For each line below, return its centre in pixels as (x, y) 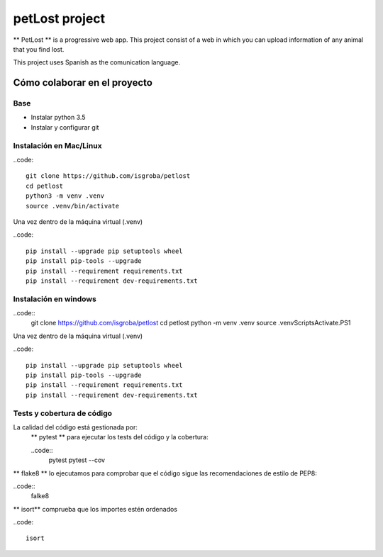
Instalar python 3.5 (58, 118)
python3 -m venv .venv (65, 196)
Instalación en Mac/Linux (57, 145)
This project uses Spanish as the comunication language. (97, 62)
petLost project (59, 18)
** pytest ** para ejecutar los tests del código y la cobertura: (120, 437)
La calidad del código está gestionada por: (76, 427)
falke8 (40, 496)
